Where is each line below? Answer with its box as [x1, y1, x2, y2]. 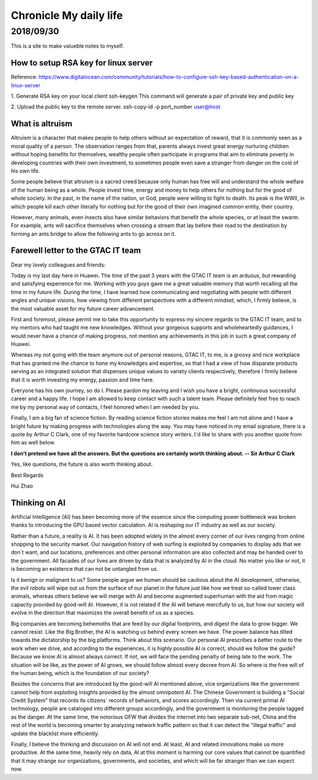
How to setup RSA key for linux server [11, 58, 153, 68]
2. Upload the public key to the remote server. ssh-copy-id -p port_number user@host [11, 103, 220, 110]
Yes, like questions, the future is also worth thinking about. [11, 460, 153, 468]
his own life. [11, 167, 41, 174]
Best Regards [11, 472, 44, 479]
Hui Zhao [11, 482, 34, 489]
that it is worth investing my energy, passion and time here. [11, 376, 154, 383]
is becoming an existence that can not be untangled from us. [11, 565, 158, 572]
